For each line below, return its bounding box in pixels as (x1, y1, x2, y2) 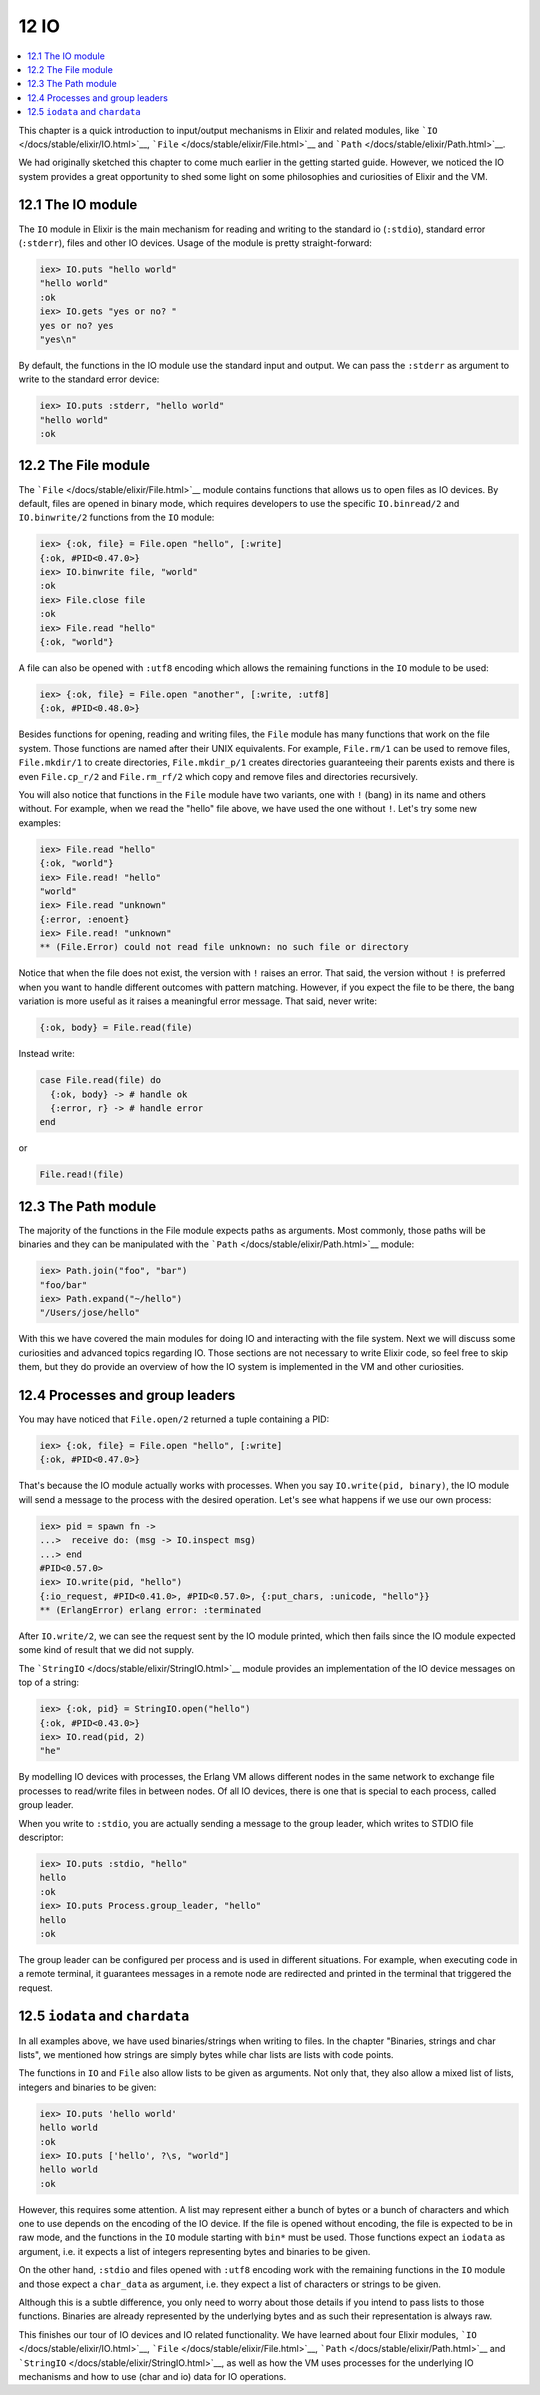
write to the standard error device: (18, 373, 160, 385)
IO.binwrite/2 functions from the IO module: (18, 511, 215, 524)
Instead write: (18, 1048, 75, 1060)
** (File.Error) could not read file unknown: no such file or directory (39, 941, 409, 953)
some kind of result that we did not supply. (18, 1644, 195, 1656)
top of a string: (18, 1676, 80, 1689)
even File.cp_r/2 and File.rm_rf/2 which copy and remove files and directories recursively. (18, 770, 419, 782)
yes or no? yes (39, 320, 114, 331)
